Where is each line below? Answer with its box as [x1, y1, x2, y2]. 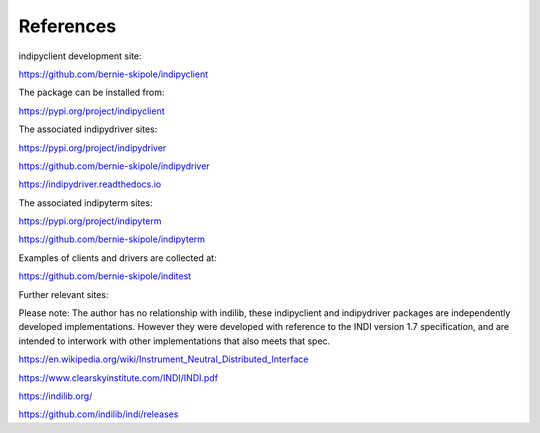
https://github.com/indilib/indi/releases [18, 408, 179, 420]
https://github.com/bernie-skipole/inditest [18, 270, 192, 282]
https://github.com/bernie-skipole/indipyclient [18, 68, 209, 80]
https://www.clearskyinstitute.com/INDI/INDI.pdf [18, 371, 219, 384]
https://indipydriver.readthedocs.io [18, 178, 162, 190]
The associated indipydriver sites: [18, 123, 158, 135]
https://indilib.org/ [18, 390, 93, 402]
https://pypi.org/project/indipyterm [18, 215, 162, 227]
